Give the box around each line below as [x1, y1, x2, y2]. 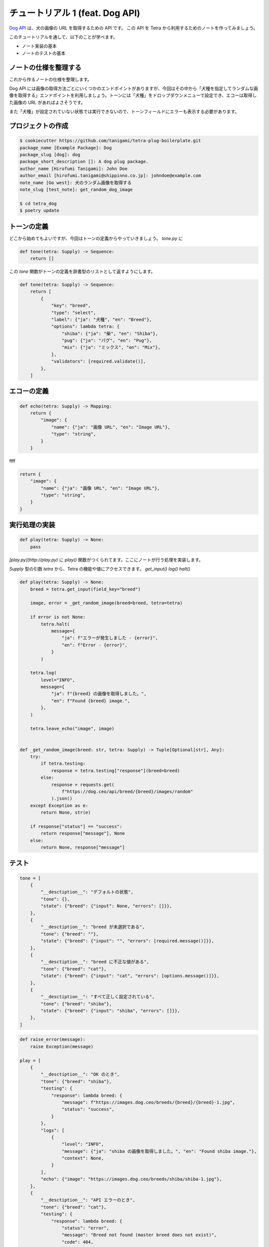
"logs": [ [40, 1127, 65, 1133]
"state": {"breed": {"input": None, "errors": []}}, [40, 903, 172, 909]
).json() [51, 796, 73, 802]
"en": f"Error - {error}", [61, 642, 128, 648]
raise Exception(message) [30, 1043, 94, 1049]
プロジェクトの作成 [9, 122, 68, 130]
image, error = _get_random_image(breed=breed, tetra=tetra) [30, 600, 183, 606]
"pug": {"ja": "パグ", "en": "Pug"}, [61, 338, 152, 344]
